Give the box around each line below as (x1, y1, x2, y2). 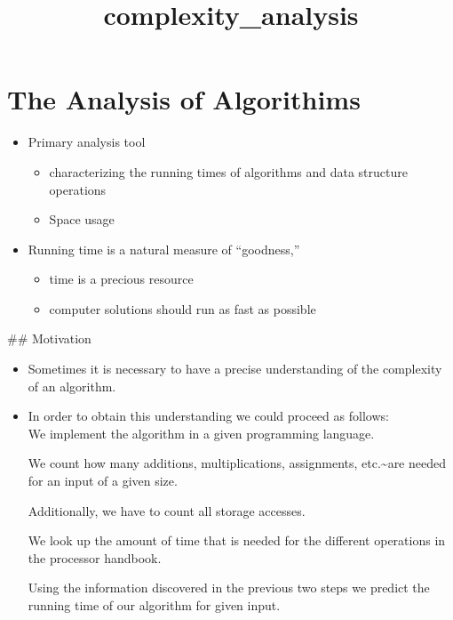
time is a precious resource (49, 270, 194, 288)
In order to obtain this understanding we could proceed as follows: (28, 407, 389, 425)
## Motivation (7, 329, 91, 348)
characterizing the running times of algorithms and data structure (49, 162, 408, 181)
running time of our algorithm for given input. (28, 596, 281, 614)
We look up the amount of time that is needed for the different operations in (28, 531, 446, 550)
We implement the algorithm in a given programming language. (28, 423, 375, 442)
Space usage (49, 210, 115, 229)
